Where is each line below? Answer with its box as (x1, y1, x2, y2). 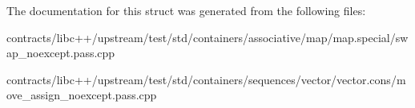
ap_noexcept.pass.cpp (6, 44, 115, 61)
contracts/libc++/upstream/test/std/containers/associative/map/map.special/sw (6, 29, 409, 45)
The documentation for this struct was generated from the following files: (6, 2, 366, 18)
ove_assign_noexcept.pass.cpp (6, 87, 157, 103)
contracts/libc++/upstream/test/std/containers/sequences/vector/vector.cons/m (6, 71, 406, 87)
